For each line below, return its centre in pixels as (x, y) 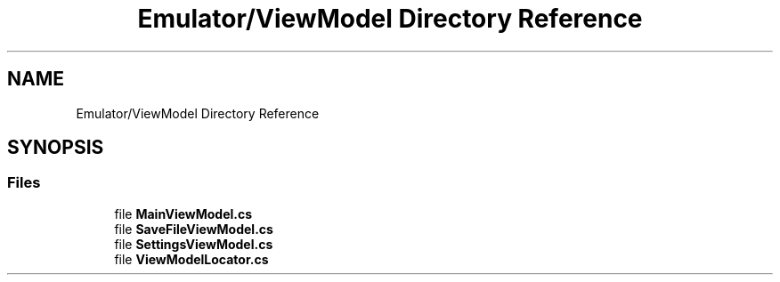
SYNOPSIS (56, 148)
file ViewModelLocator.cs (191, 259)
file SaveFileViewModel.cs (194, 229)
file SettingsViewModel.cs (194, 244)
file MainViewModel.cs (183, 214)
